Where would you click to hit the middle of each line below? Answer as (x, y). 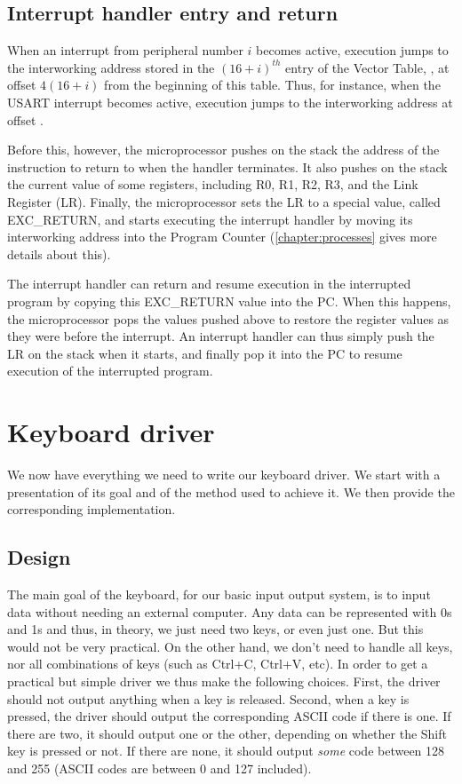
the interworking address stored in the (111, 67)
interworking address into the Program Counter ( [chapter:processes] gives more (222, 237)
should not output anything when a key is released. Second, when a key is (208, 698)
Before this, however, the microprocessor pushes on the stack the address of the (223, 150)
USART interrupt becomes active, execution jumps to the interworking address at (230, 102)
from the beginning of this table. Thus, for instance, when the (272, 85)
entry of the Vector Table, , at (367, 67)
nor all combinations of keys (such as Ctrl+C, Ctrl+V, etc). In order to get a (218, 664)
